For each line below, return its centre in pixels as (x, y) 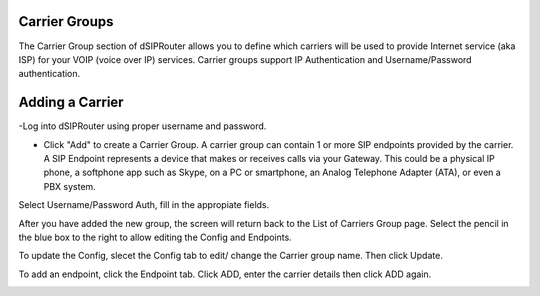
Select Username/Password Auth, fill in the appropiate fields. (144, 205)
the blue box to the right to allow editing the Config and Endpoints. (155, 237)
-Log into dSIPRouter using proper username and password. (142, 126)
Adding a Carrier (71, 102)
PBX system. (70, 186)
